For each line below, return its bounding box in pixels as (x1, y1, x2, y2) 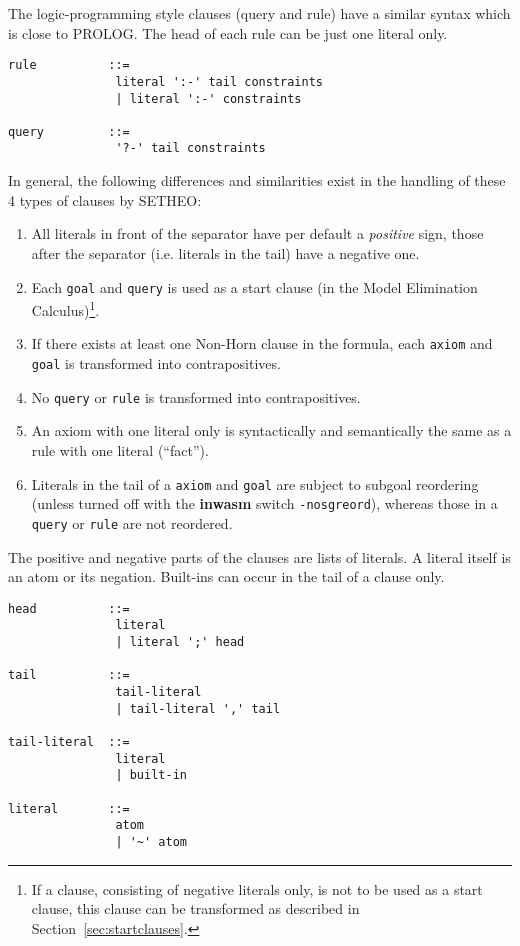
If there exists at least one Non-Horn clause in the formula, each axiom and (31, 333, 493, 354)
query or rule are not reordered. (31, 512, 233, 533)
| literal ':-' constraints (115, 91, 302, 106)
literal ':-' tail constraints (115, 74, 323, 89)
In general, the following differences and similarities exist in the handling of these (8, 170, 506, 191)
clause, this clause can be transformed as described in (31, 898, 360, 919)
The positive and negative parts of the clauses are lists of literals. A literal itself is (8, 546, 511, 567)
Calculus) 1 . (31, 297, 100, 320)
